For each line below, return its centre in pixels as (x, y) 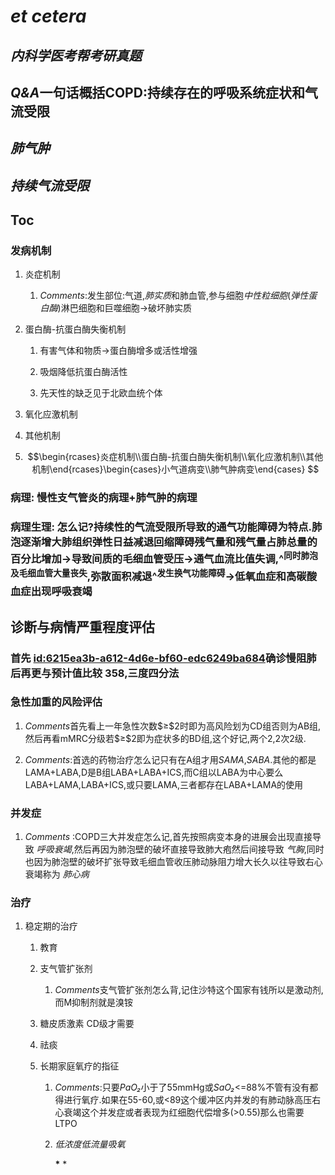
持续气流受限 (50, 185)
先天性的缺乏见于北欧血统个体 (101, 393)
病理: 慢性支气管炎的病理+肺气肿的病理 (104, 498)
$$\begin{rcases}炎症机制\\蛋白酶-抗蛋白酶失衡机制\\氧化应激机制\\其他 (175, 457)
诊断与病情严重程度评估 (82, 626)
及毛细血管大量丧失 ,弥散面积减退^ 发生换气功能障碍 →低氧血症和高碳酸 (163, 575)
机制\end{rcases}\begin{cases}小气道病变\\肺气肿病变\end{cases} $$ (175, 469)
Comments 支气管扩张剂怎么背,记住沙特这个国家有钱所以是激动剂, (189, 990)
